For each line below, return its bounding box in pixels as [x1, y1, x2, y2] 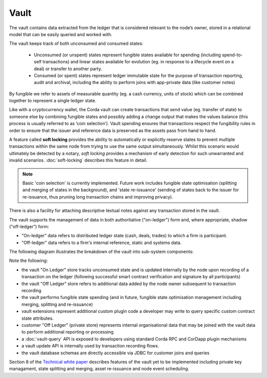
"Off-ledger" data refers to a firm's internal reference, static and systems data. [21, 240, 181, 246]
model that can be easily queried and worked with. [9, 31, 113, 37]
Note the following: [9, 257, 48, 264]
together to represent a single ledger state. [9, 98, 96, 104]
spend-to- [222, 52, 243, 58]
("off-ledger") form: [9, 223, 49, 229]
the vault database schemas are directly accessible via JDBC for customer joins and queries [21, 350, 210, 356]
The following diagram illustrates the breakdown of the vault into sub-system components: [9, 249, 194, 254]
